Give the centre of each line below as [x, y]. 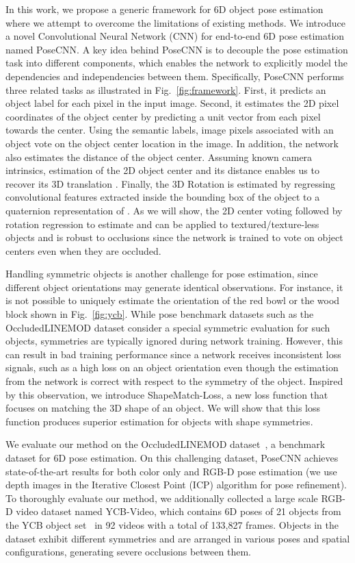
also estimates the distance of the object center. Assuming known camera [159, 157]
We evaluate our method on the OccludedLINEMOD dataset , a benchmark [166, 444]
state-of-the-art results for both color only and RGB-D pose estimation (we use [171, 471]
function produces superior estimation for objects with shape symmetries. [159, 421]
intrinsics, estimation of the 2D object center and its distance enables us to [162, 170]
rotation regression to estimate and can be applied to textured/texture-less [162, 224]
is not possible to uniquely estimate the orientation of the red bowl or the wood [173, 300]
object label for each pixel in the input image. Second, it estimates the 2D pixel [172, 103]
